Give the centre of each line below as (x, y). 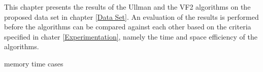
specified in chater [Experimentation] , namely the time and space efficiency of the (131, 36)
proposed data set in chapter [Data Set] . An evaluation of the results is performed (131, 16)
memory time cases (34, 63)
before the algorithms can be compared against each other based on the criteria (128, 27)
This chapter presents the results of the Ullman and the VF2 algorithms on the (127, 7)
